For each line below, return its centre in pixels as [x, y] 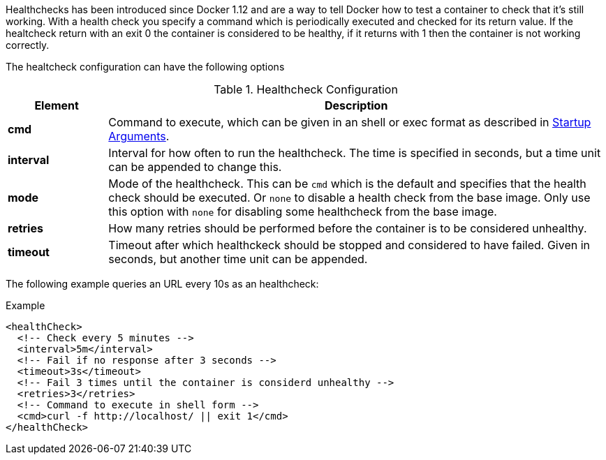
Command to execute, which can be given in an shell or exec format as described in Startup [350, 122]
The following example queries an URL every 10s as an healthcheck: [162, 284]
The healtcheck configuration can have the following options [145, 67]
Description [356, 105]
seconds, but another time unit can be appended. [238, 259]
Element [57, 105]
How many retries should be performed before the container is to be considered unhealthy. [348, 228]
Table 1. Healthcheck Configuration [306, 89]
